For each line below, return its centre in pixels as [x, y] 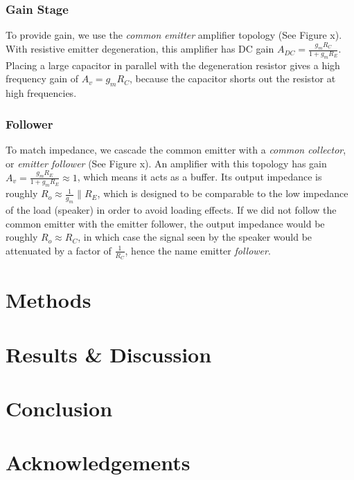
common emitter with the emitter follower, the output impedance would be [165, 223]
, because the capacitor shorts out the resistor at [232, 79]
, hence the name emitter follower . [198, 250]
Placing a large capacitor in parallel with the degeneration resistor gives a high [173, 65]
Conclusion [59, 408]
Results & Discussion [109, 354]
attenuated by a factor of [59, 250]
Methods [48, 300]
